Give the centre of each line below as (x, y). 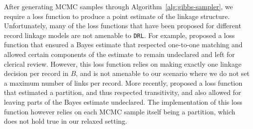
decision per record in (36, 73)
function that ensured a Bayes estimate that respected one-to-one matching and (123, 45)
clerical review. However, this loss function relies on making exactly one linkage (123, 64)
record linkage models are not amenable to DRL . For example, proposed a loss (119, 35)
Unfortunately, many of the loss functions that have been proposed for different (123, 26)
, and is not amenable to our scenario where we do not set (163, 73)
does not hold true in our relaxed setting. (66, 121)
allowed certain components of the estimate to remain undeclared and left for (119, 54)
